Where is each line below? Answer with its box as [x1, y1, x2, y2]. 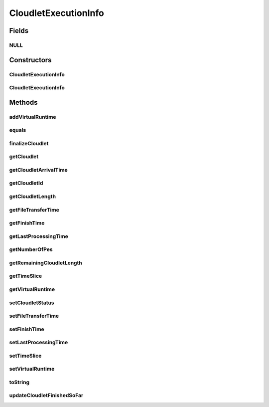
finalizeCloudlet [9, 140, 49, 147]
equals [9, 127, 26, 134]
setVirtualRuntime [9, 366, 55, 373]
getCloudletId [9, 180, 43, 187]
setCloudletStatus [9, 299, 54, 306]
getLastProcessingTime [9, 232, 68, 239]
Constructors [9, 55, 52, 64]
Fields [9, 26, 29, 35]
